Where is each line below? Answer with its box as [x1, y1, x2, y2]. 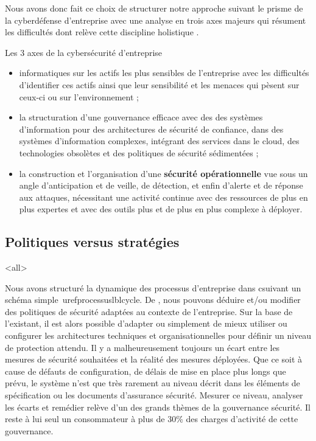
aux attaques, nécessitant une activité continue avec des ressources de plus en [19, 190, 308, 203]
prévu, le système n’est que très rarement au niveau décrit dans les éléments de [5, 377, 300, 389]
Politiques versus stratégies [5, 232, 180, 251]
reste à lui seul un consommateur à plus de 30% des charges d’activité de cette [5, 412, 298, 425]
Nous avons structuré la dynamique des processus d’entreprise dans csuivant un [5, 281, 301, 294]
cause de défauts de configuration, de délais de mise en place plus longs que [5, 364, 286, 377]
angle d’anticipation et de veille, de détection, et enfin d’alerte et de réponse [19, 179, 303, 192]
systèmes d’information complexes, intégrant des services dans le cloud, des [19, 134, 300, 147]
